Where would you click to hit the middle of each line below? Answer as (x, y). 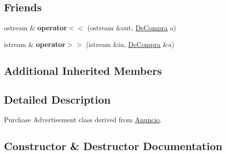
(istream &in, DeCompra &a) (130, 44)
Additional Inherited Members (83, 70)
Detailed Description (57, 99)
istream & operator (35, 44)
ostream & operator (35, 28)
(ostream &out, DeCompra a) (132, 28)
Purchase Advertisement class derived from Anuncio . (83, 120)
